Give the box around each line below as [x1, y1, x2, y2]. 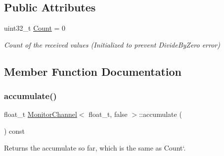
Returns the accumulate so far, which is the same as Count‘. [4, 142, 186, 153]
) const [4, 125, 25, 136]
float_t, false [89, 109, 128, 119]
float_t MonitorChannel [4, 109, 77, 119]
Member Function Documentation [4, 63, 182, 79]
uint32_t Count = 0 [4, 23, 66, 33]
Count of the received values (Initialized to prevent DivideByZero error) [4, 39, 221, 50]
